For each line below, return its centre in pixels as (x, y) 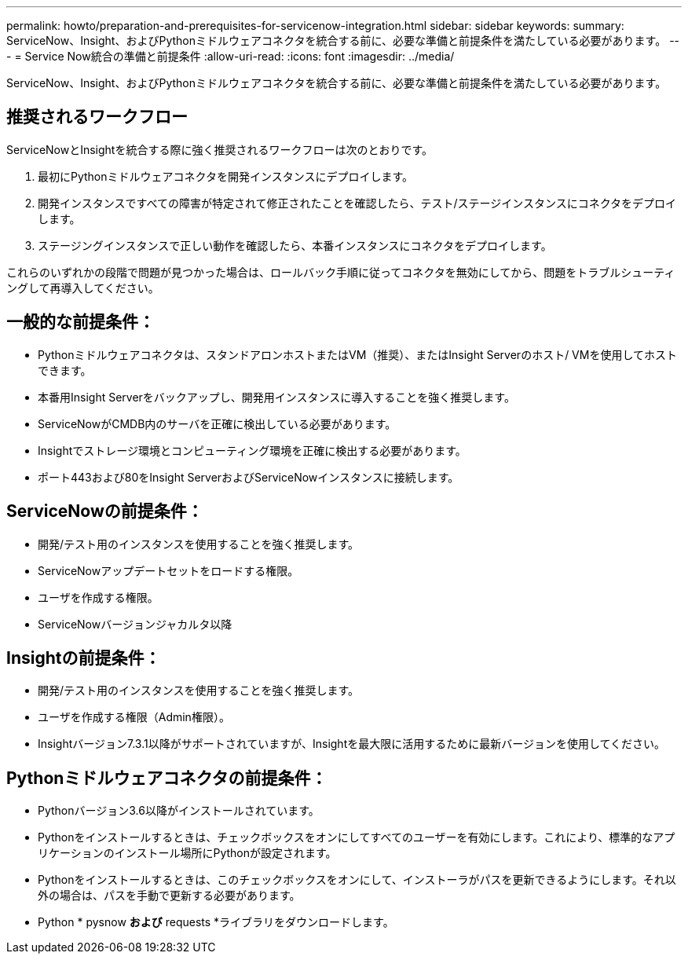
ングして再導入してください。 (83, 288)
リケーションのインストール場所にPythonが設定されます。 (187, 853)
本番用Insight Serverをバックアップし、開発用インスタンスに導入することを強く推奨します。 (276, 397)
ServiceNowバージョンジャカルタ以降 (135, 624)
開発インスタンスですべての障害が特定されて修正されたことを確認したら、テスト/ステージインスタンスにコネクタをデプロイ (357, 203)
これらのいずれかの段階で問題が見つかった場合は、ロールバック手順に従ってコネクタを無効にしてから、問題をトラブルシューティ (341, 272)
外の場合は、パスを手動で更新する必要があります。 (169, 896)
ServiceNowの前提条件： (105, 511)
